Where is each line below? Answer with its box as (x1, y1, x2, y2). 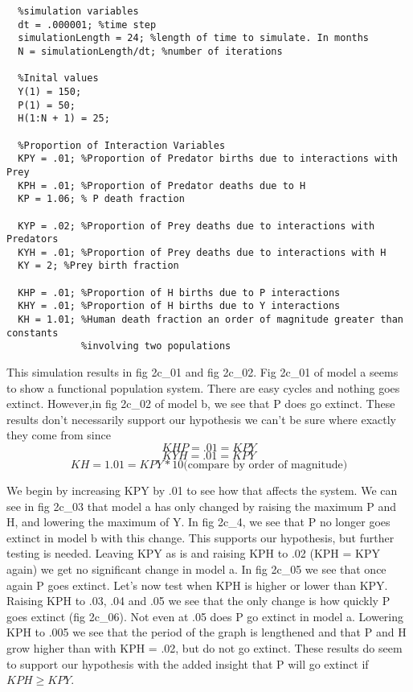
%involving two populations (81, 340, 231, 352)
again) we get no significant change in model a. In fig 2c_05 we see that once (6, 561, 386, 577)
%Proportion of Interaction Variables (18, 139, 226, 151)
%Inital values (18, 72, 99, 84)
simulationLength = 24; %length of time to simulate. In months (18, 32, 370, 44)
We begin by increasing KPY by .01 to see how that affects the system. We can (6, 482, 398, 499)
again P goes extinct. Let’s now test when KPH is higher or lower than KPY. (6, 576, 388, 593)
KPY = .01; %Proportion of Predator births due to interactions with (18, 153, 398, 165)
